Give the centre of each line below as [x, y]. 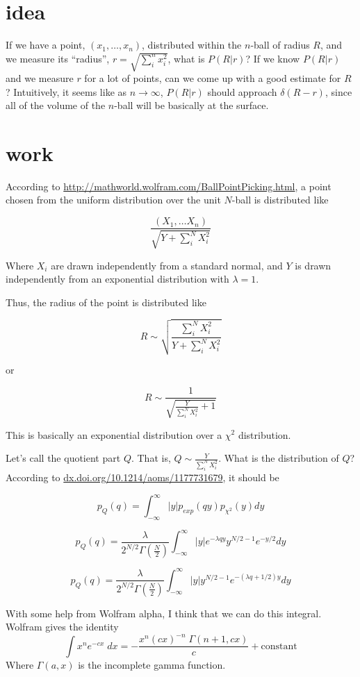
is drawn [313, 265]
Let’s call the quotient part [63, 458]
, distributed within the [192, 45]
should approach [242, 91]
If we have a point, [46, 45]
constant [279, 646]
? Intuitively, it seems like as [66, 91]
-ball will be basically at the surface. [191, 105]
